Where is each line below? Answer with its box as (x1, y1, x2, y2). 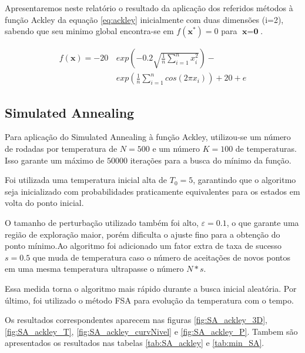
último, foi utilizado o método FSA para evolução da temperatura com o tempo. (5, 294, 294, 306)
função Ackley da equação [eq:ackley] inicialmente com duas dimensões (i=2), (5, 13, 284, 25)
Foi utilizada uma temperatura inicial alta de (5, 174, 167, 186)
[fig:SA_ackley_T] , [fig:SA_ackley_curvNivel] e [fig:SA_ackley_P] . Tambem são (5, 325, 298, 337)
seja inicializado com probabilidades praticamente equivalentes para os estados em (5, 185, 300, 197)
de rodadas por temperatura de (5, 142, 118, 155)
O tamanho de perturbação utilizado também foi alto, (5, 217, 199, 229)
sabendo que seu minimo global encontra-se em (5, 25, 174, 37)
